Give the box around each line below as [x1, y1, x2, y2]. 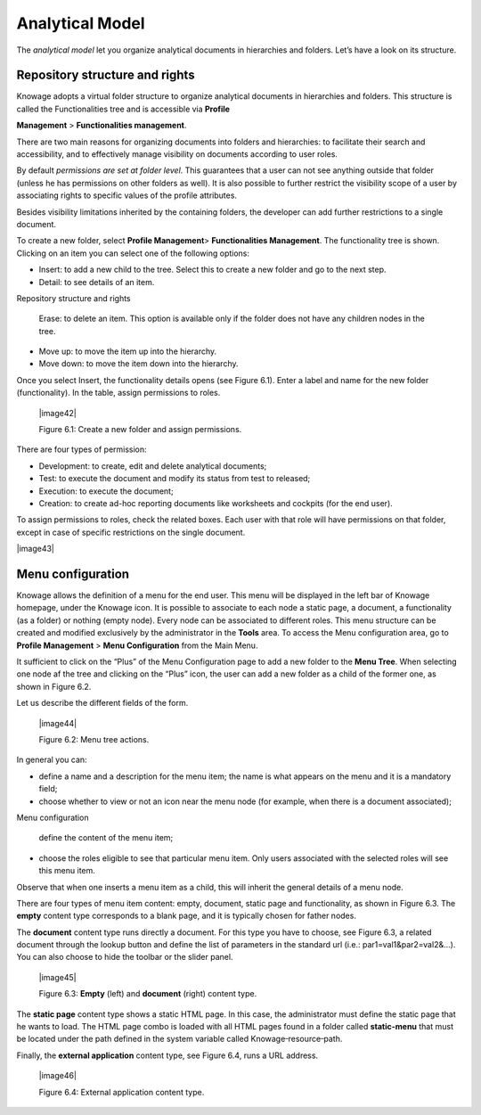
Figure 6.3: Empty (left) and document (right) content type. [38, 988, 257, 999]
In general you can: [16, 754, 88, 766]
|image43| [16, 544, 55, 554]
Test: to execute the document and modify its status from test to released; [38, 473, 311, 484]
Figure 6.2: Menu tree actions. [38, 734, 150, 744]
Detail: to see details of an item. [38, 276, 155, 287]
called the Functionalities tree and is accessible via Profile [16, 103, 231, 114]
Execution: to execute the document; [38, 486, 174, 496]
